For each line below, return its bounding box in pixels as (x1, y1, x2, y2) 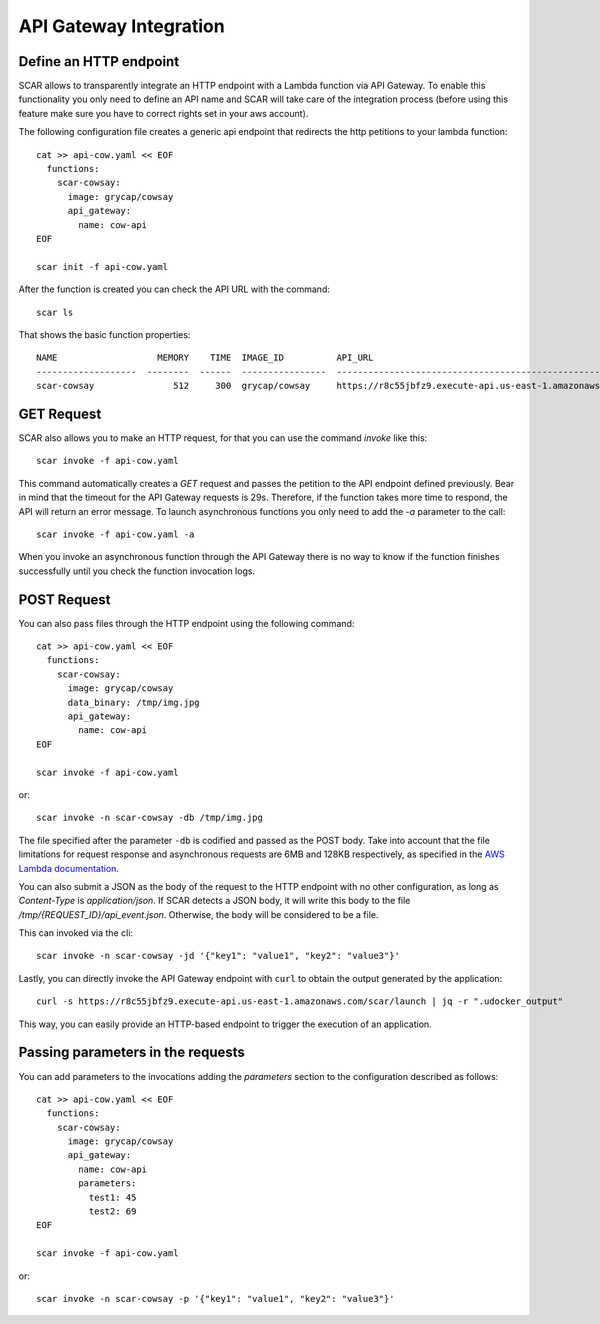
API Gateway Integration (18, 15, 225, 37)
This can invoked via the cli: (18, 927, 134, 939)
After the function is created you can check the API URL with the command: (18, 283, 330, 295)
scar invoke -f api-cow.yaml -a (36, 528, 195, 540)
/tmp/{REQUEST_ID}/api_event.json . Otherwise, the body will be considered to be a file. (18, 908, 379, 920)
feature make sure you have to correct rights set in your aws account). (18, 107, 309, 119)
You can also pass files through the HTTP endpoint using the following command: (18, 617, 355, 629)
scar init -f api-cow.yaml (36, 261, 169, 272)
